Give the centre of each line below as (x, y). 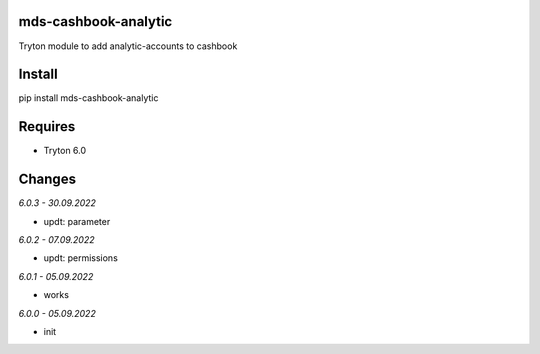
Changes (47, 179)
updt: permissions (81, 258)
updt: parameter (77, 221)
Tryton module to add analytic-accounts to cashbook (128, 46)
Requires (47, 126)
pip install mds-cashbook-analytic (88, 98)
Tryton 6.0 (65, 151)
